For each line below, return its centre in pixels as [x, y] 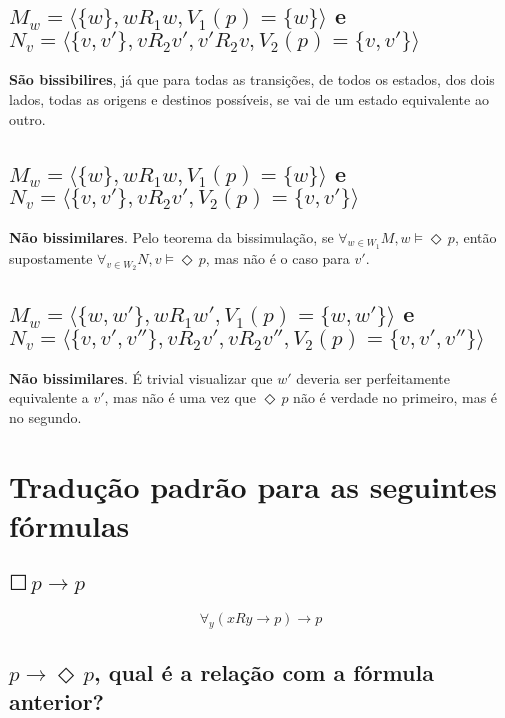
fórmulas [69, 524]
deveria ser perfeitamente [373, 377]
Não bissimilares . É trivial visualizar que [141, 377]
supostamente [51, 257]
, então [475, 236]
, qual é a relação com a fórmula [264, 671]
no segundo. [45, 416]
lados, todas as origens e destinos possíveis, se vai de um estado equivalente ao [249, 99]
